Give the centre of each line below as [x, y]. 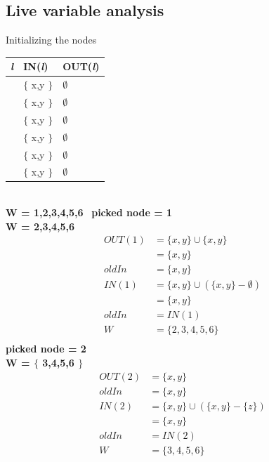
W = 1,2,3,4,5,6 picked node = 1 [89, 212]
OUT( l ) [81, 66]
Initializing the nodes [51, 40]
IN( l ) [36, 66]
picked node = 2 [46, 349]
